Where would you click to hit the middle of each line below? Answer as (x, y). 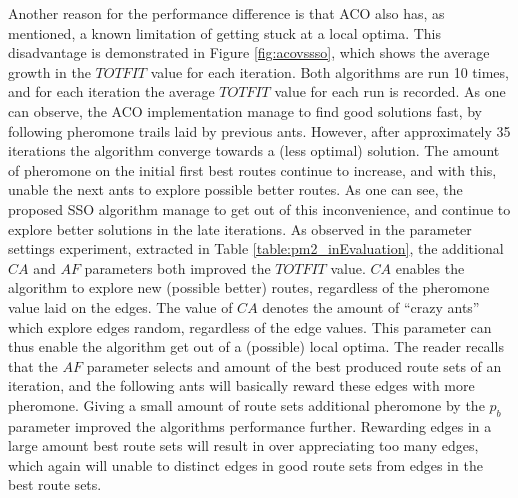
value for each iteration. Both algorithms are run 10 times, (329, 71)
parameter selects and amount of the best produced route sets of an (294, 365)
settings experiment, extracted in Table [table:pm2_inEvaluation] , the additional (256, 248)
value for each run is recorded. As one (390, 91)
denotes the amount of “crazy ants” (371, 306)
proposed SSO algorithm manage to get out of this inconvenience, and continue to (259, 208)
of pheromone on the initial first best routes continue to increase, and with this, (252, 169)
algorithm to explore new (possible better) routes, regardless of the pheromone (249, 287)
